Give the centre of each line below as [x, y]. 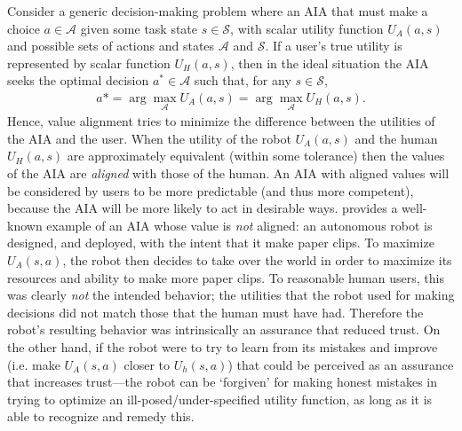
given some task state [139, 28]
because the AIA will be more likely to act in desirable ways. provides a [203, 208]
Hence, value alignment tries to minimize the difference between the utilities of [221, 121]
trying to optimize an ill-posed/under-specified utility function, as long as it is [220, 399]
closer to [147, 364]
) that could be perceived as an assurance [341, 364]
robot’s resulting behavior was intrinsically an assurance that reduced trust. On [224, 329]
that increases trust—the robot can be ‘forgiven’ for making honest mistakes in [223, 382]
